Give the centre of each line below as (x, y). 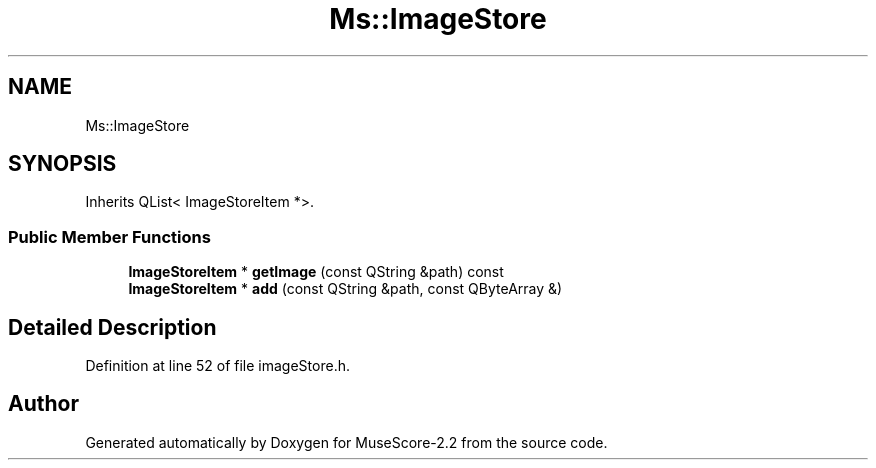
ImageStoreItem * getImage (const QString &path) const (316, 272)
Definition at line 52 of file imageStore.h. (217, 366)
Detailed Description (112, 327)
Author (43, 404)
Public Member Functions (109, 236)
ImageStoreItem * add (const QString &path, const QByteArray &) (345, 289)
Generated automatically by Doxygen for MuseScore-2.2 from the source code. (346, 442)
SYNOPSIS (62, 164)
